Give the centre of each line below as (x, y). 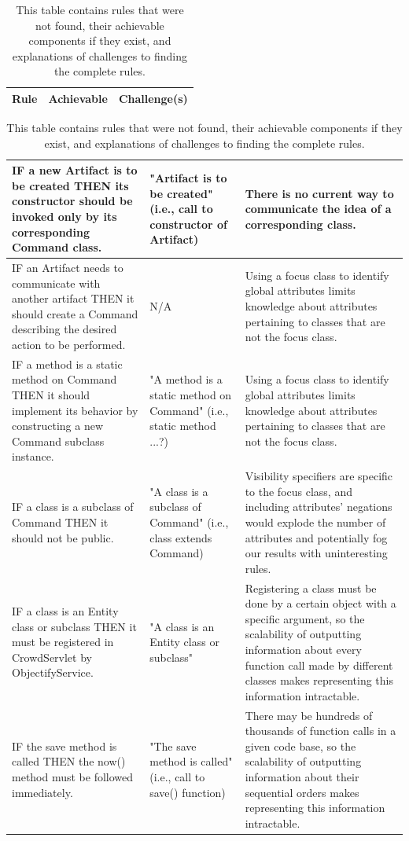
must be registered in (63, 642)
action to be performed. (69, 345)
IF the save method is (64, 746)
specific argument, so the (305, 618)
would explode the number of (315, 522)
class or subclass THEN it (74, 626)
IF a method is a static (67, 364)
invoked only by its (64, 217)
